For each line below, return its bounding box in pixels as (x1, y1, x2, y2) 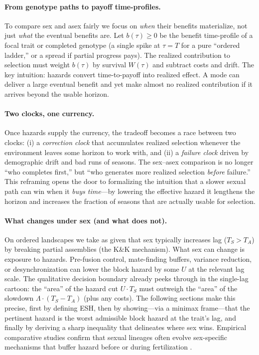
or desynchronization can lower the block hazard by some (4, 263, 179, 274)
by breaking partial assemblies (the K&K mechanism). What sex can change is (4, 244, 245, 254)
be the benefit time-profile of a (159, 30, 253, 40)
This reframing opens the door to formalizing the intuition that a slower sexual (4, 176, 246, 186)
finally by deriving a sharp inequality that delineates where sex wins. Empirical (4, 322, 247, 333)
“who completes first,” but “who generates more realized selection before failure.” (4, 166, 251, 177)
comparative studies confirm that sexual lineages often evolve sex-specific (4, 332, 227, 342)
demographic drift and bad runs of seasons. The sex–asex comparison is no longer (4, 157, 254, 167)
